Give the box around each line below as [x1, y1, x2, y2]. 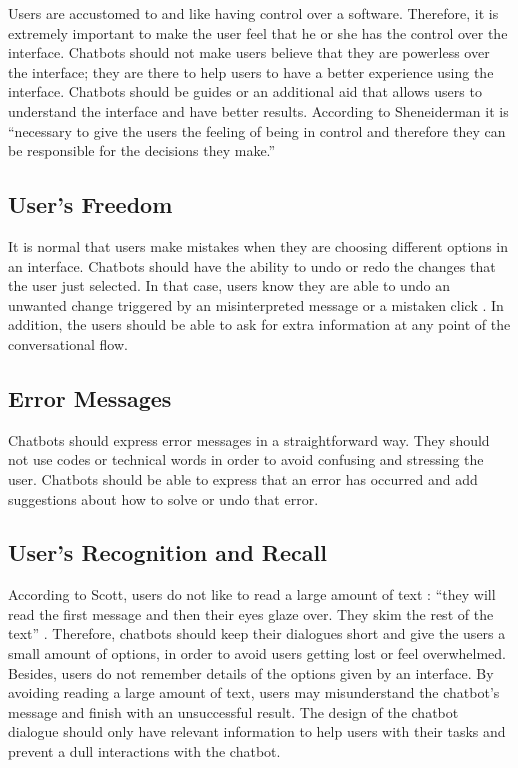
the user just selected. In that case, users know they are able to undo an [8, 275, 450, 296]
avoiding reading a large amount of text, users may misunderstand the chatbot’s [8, 682, 500, 703]
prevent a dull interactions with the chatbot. [8, 741, 281, 762]
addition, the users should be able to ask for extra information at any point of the [8, 314, 511, 335]
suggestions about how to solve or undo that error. [8, 488, 319, 509]
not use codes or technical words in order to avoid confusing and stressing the [8, 449, 484, 470]
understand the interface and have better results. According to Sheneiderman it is [8, 100, 509, 121]
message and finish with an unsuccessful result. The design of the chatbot [8, 701, 459, 722]
